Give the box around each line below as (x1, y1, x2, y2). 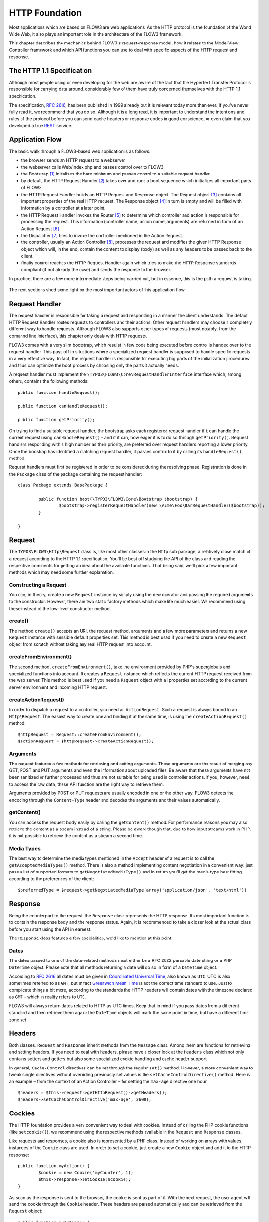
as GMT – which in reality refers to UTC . (9, 994, 86, 1000)
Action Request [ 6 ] (21, 225, 60, 232)
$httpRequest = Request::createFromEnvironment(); (18, 732, 142, 738)
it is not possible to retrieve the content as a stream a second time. (9, 833, 144, 839)
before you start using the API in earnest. (9, 926, 92, 932)
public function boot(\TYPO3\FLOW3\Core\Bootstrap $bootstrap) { (38, 496, 198, 502)
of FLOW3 (21, 185, 42, 191)
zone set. (9, 1017, 28, 1023)
